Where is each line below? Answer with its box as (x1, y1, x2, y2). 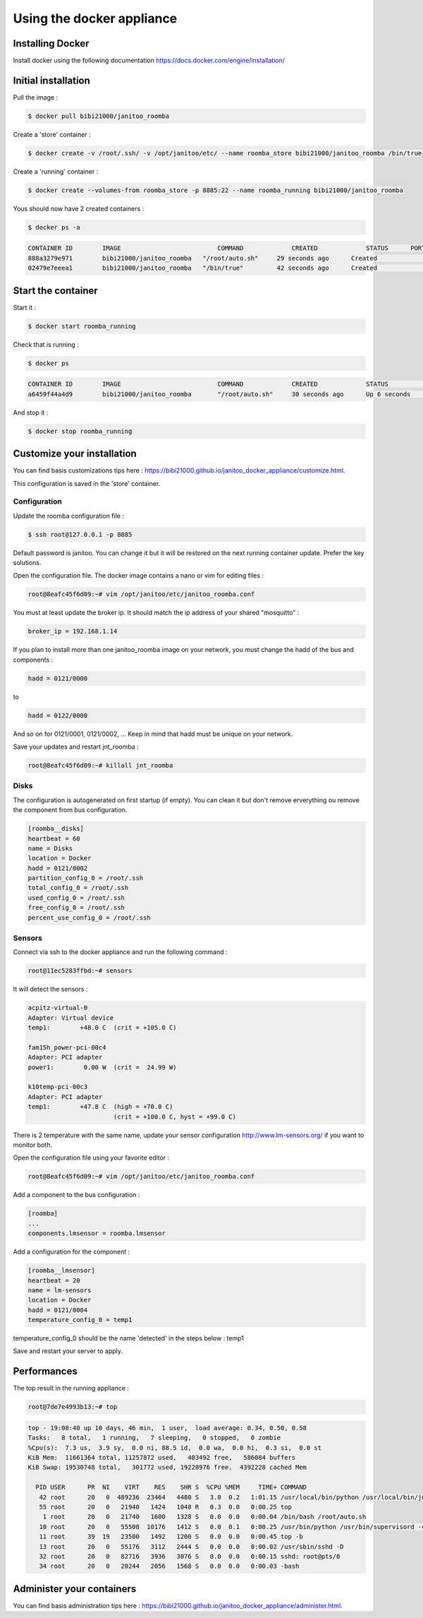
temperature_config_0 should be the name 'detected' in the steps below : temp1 (13, 1334, 245, 1343)
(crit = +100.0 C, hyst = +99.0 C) (113, 1112, 236, 1121)
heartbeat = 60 (27, 834, 80, 843)
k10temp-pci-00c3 (27, 1083, 88, 1091)
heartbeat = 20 (27, 1276, 80, 1285)
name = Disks (27, 844, 73, 852)
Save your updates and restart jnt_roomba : (13, 742, 139, 751)
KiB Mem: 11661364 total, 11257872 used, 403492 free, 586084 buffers (27, 1453, 296, 1462)
